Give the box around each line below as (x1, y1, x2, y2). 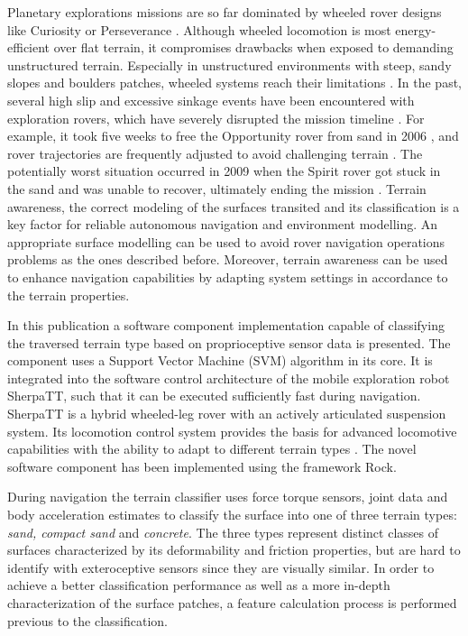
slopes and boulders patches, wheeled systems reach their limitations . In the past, (7, 73, 463, 92)
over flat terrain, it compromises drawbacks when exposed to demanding (53, 38, 454, 57)
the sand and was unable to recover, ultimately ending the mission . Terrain (7, 179, 427, 198)
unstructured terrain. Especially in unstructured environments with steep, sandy (7, 55, 452, 74)
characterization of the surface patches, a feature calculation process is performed (7, 594, 457, 612)
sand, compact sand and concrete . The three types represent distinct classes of (7, 522, 438, 541)
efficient (7, 38, 50, 57)
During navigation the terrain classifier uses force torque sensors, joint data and (7, 487, 448, 506)
